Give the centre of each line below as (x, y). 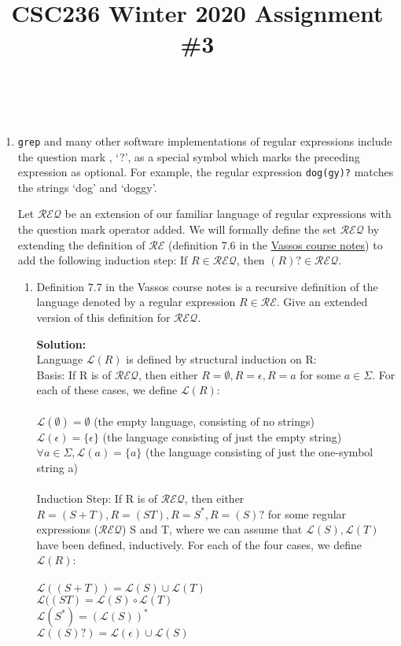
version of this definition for (103, 317)
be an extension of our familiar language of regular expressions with (228, 214)
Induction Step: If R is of (97, 498)
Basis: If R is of (74, 374)
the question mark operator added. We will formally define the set (177, 229)
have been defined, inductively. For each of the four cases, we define (199, 544)
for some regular (307, 513)
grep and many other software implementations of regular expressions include (205, 140)
